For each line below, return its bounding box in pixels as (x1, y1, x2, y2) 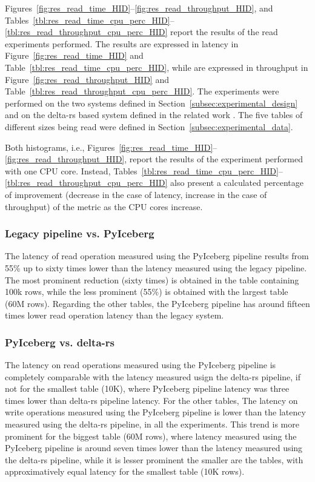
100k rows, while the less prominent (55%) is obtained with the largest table (5, 285, 288, 298)
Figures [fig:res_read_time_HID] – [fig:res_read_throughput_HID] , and (5, 2, 273, 14)
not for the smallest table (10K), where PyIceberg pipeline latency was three (5, 382, 290, 395)
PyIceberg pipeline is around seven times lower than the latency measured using (5, 441, 303, 454)
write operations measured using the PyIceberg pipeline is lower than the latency (5, 406, 306, 418)
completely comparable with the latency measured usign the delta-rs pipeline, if (5, 370, 301, 383)
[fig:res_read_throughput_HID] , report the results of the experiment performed (5, 153, 303, 165)
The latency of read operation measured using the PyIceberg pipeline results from (5, 249, 309, 262)
